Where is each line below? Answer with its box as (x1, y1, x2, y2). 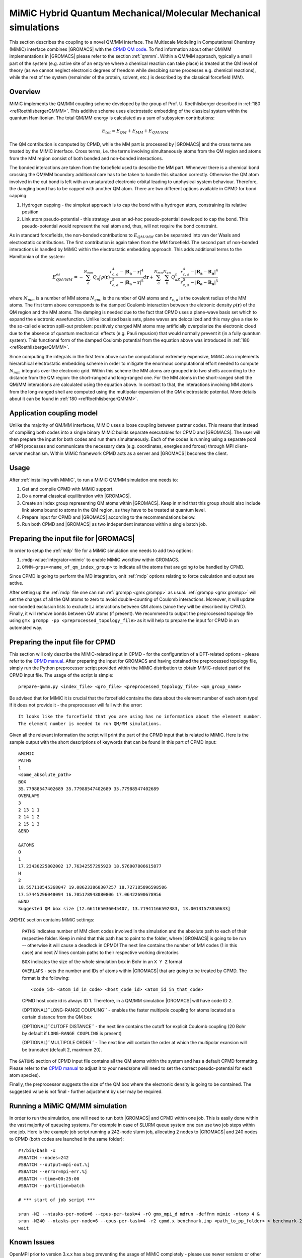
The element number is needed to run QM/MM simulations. (18, 721, 162, 727)
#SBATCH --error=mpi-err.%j (18, 1169, 88, 1174)
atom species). (9, 1072, 40, 1078)
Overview (9, 88, 41, 96)
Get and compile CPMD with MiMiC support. (22, 486, 114, 492)
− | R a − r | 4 (120, 268, 143, 276)
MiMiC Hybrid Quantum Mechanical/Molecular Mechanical (9, 8, 261, 19)
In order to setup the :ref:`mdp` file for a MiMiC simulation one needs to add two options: (9, 547, 193, 554)
